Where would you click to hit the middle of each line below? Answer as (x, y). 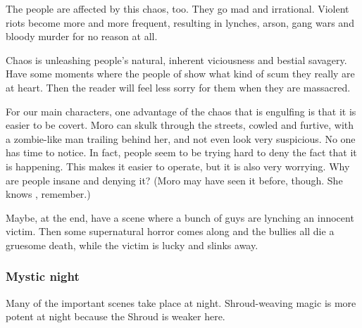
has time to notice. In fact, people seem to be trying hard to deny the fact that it (181, 152)
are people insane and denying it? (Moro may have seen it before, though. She (174, 180)
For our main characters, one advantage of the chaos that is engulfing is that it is (181, 111)
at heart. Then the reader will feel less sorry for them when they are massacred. (178, 87)
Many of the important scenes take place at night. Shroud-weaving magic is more (181, 302)
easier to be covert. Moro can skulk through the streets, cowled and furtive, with (180, 125)
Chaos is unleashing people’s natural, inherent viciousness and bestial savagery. (176, 59)
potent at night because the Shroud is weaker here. (116, 316)
